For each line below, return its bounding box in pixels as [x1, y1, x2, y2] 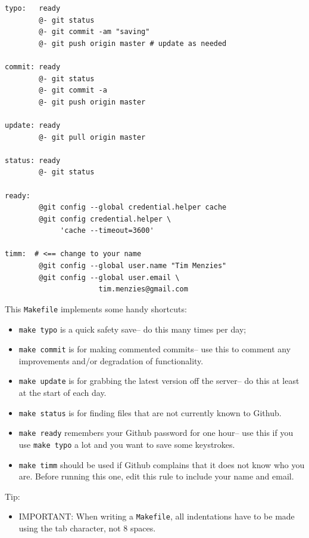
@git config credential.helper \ [39, 214, 171, 223]
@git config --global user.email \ [39, 273, 180, 282]
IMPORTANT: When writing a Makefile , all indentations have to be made [18, 510, 295, 522]
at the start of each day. [18, 386, 107, 399]
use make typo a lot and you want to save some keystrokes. [18, 438, 235, 450]
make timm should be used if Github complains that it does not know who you [18, 458, 305, 471]
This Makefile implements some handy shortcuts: [5, 302, 187, 315]
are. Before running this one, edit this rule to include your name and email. [18, 470, 294, 482]
